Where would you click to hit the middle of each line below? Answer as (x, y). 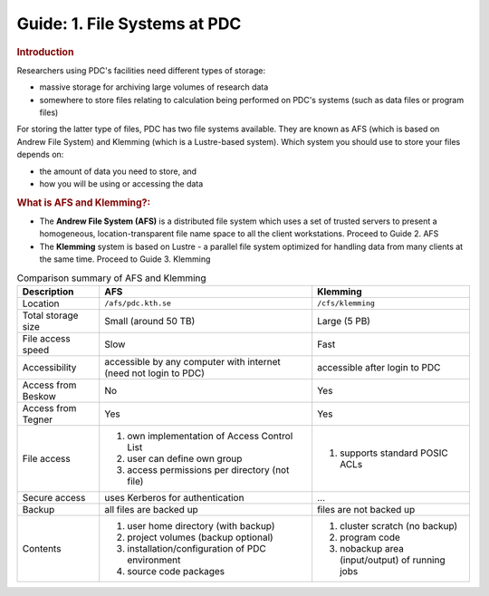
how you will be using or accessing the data (121, 183)
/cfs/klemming (346, 303)
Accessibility (49, 367)
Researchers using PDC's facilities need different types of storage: (141, 70)
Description (48, 292)
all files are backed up (151, 509)
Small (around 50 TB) (150, 321)
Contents (42, 548)
